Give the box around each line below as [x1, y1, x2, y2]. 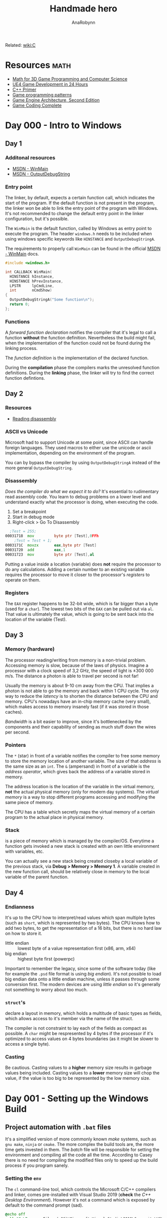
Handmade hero [49, 3, 118, 14]
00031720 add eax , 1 [5, 547, 66, 552]
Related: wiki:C [5, 42, 36, 48]
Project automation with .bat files [5, 1123, 111, 1132]
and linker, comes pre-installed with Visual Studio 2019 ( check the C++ [5, 1191, 151, 1198]
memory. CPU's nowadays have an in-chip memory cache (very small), [5, 698, 151, 704]
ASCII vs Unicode [5, 428, 48, 435]
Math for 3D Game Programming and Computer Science [12, 76, 128, 82]
